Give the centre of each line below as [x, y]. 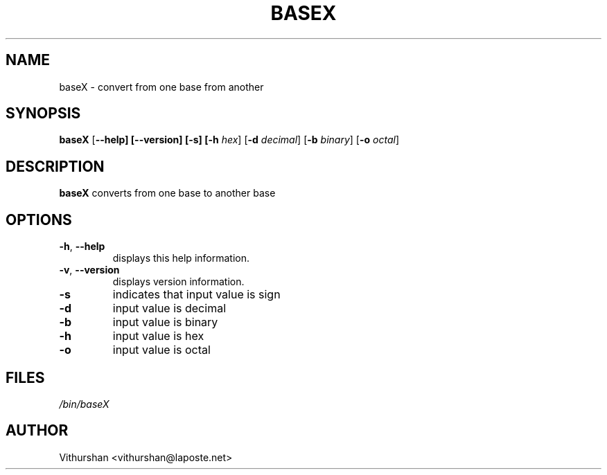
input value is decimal [169, 308]
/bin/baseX [84, 404]
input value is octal [161, 350]
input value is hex [158, 336]
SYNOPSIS [43, 114]
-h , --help [82, 247]
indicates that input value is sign [196, 295]
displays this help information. [181, 258]
